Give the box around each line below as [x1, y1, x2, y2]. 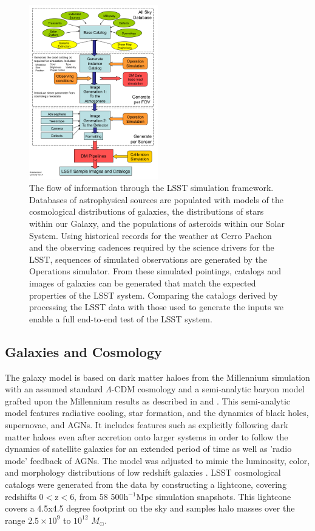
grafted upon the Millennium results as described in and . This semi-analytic [5, 394, 291, 407]
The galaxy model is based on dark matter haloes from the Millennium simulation [5, 370, 310, 383]
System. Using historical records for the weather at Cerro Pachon [29, 229, 272, 241]
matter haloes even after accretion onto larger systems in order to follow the [5, 430, 288, 443]
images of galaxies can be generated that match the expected [29, 277, 256, 289]
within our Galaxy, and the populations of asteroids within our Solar [29, 217, 285, 230]
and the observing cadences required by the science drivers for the [29, 241, 274, 254]
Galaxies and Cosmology [5, 342, 162, 361]
